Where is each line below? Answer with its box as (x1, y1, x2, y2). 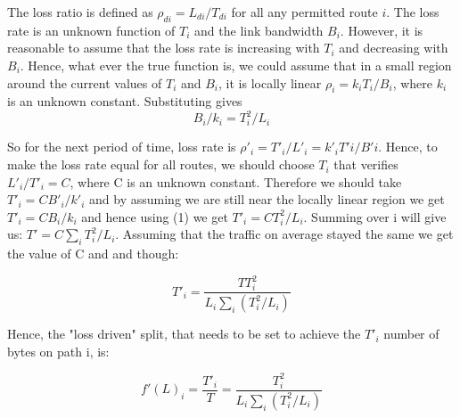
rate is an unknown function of (7, 20, 176, 39)
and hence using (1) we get (81, 207, 228, 225)
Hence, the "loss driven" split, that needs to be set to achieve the (7, 324, 361, 343)
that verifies (333, 155, 398, 174)
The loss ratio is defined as (7, 3, 153, 20)
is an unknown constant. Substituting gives (7, 92, 242, 111)
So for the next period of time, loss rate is (7, 137, 236, 156)
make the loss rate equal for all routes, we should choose (7, 155, 315, 174)
